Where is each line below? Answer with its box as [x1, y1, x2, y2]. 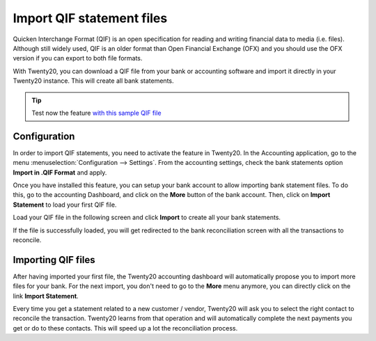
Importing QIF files [13, 254, 95, 266]
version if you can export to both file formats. [13, 54, 143, 63]
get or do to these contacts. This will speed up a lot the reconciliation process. [13, 324, 238, 332]
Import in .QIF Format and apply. [13, 168, 107, 177]
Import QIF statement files [13, 10, 168, 26]
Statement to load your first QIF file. [13, 200, 117, 209]
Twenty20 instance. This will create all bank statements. [13, 77, 174, 85]
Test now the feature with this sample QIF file [31, 109, 162, 117]
